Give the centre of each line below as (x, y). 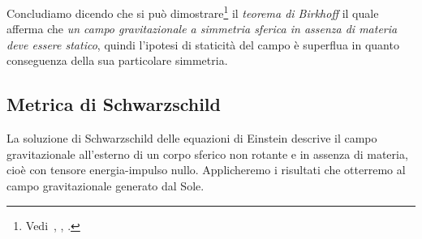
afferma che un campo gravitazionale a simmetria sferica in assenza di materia (202, 29)
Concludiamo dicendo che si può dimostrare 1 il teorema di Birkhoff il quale (193, 12)
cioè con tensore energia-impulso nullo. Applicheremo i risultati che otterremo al (206, 170)
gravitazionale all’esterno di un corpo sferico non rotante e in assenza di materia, (207, 154)
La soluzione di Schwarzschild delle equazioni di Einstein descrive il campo (192, 138)
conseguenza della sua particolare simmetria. (117, 60)
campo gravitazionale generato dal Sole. (105, 186)
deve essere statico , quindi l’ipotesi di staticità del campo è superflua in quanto (203, 44)
